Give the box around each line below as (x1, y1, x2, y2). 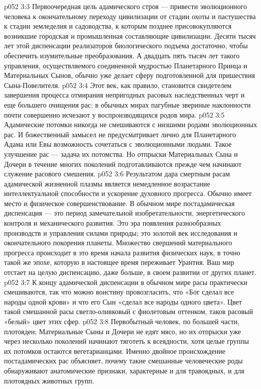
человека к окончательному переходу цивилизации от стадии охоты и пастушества (4, 11, 256, 21)
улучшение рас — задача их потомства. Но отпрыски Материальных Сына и (4, 148, 238, 159)
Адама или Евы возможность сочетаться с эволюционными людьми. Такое (4, 139, 232, 149)
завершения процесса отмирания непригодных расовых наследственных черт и (4, 89, 245, 100)
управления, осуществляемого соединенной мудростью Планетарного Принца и (4, 60, 247, 70)
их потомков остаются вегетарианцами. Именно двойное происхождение (4, 345, 225, 356)
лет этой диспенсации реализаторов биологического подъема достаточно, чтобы (4, 40, 248, 51)
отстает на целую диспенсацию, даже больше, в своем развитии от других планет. (4, 267, 256, 277)
